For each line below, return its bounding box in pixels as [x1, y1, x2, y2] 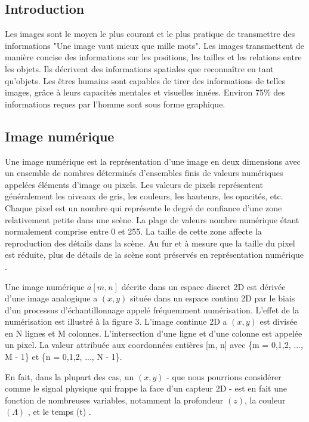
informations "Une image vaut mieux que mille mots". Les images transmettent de [5, 39, 304, 51]
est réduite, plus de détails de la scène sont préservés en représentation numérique [5, 248, 304, 261]
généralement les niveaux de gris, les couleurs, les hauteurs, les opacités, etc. [5, 190, 283, 202]
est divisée [259, 315, 298, 328]
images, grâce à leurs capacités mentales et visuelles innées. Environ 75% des [5, 86, 285, 98]
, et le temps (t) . [27, 405, 91, 418]
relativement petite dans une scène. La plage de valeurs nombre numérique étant [5, 213, 299, 226]
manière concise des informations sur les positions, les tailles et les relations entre [5, 51, 302, 63]
